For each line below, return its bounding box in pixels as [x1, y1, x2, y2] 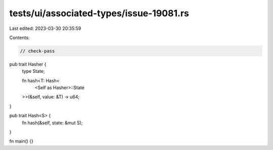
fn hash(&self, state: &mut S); [22, 120, 83, 126]
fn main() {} [9, 138, 34, 144]
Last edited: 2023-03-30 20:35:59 [9, 25, 81, 31]
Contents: [9, 34, 30, 41]
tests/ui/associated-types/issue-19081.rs [9, 8, 189, 19]
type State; [22, 68, 45, 74]
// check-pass [20, 48, 55, 54]
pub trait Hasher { [9, 61, 47, 67]
